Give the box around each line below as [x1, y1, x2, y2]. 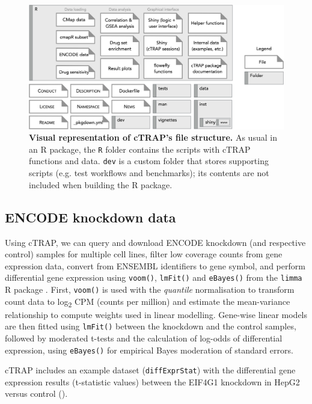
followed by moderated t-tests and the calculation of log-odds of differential [5, 331, 283, 344]
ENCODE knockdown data [5, 207, 176, 226]
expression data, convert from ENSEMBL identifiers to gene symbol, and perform [5, 259, 305, 272]
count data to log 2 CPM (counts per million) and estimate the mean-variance [5, 295, 290, 309]
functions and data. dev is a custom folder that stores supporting [29, 155, 269, 167]
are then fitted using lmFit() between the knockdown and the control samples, [5, 320, 296, 332]
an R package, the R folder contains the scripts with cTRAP [29, 142, 251, 155]
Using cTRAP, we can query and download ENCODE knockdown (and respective [5, 236, 306, 248]
